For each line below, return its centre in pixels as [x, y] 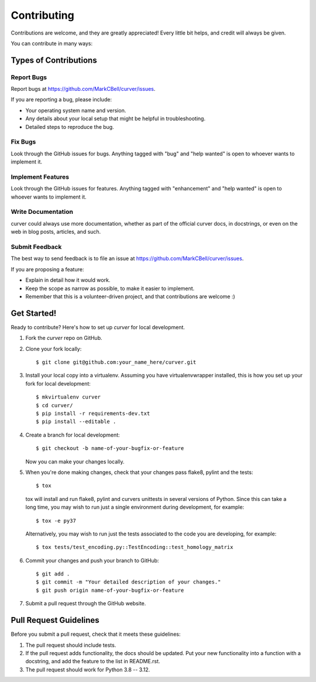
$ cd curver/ [54, 405]
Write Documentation [42, 212]
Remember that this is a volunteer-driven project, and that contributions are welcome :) [130, 296]
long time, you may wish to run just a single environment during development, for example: [135, 507]
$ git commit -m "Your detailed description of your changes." [128, 582]
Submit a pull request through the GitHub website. [86, 603]
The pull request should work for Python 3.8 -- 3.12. [88, 669]
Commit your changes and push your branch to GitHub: [92, 560]
